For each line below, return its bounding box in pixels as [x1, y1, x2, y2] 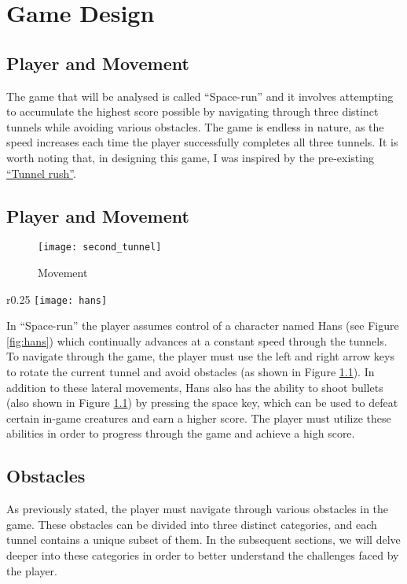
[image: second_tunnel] [38, 242, 162, 253]
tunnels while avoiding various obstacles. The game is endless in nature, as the [6, 118, 384, 135]
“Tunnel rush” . [6, 164, 76, 181]
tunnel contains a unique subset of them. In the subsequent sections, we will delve [6, 531, 401, 548]
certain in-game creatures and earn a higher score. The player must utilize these [6, 409, 391, 426]
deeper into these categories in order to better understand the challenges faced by [6, 546, 399, 563]
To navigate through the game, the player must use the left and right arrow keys [6, 348, 394, 364]
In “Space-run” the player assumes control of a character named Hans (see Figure [6, 317, 399, 334]
